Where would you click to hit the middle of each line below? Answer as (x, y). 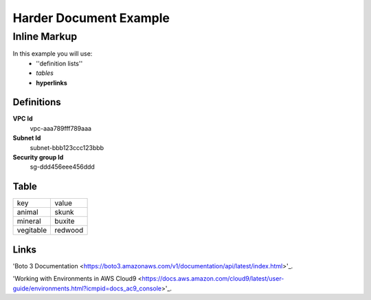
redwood (69, 231)
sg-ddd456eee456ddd (63, 167)
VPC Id (23, 119)
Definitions (37, 102)
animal (27, 212)
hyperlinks (52, 83)
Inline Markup (45, 36)
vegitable (32, 231)
